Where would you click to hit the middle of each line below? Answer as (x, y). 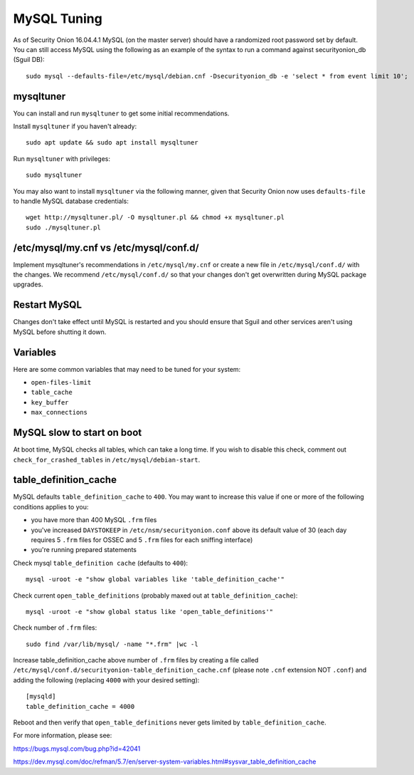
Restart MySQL (47, 305)
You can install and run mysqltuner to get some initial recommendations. (121, 113)
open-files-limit (61, 383)
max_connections (59, 412)
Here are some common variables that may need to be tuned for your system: (127, 369)
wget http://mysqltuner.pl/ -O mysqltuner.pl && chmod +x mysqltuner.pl (155, 218)
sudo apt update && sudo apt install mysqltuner (112, 143)
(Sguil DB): (29, 60)
